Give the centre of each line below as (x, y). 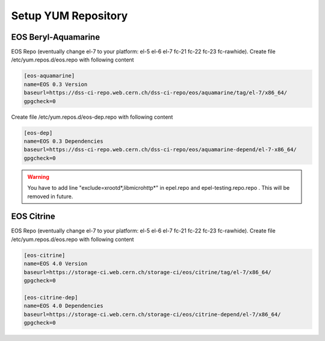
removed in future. (50, 196)
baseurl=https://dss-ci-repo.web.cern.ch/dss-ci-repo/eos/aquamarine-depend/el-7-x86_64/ (160, 150)
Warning (38, 177)
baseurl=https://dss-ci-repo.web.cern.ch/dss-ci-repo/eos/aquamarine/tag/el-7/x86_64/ (156, 93)
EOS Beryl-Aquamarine (56, 37)
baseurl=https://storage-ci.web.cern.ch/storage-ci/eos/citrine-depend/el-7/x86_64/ (152, 314)
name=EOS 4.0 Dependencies (63, 306)
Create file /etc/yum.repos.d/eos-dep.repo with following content (92, 117)
